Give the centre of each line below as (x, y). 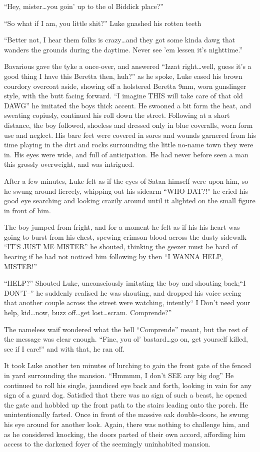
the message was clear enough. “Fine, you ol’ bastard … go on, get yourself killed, (126, 339)
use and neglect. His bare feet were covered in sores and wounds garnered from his (130, 135)
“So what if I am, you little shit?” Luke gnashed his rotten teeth (103, 23)
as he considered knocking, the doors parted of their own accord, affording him (125, 434)
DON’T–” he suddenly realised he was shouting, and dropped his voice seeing (123, 292)
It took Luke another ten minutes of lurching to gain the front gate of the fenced (128, 365)
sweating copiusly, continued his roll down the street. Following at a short (117, 115)
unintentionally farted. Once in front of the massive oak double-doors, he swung (126, 414)
